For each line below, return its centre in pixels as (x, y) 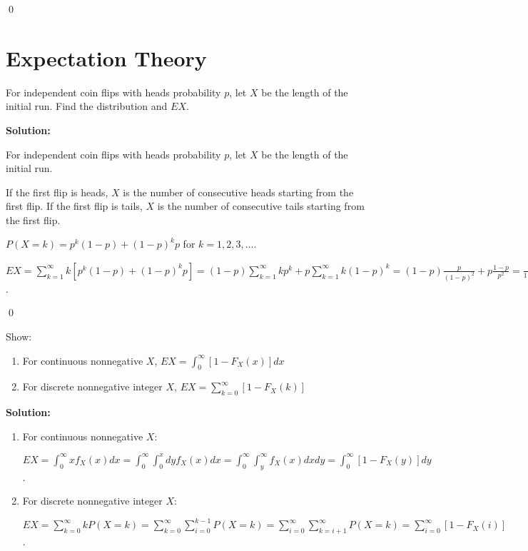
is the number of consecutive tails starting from (261, 206)
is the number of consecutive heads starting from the (238, 192)
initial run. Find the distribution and (87, 106)
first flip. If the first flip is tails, (74, 206)
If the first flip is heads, (57, 192)
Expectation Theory (106, 57)
